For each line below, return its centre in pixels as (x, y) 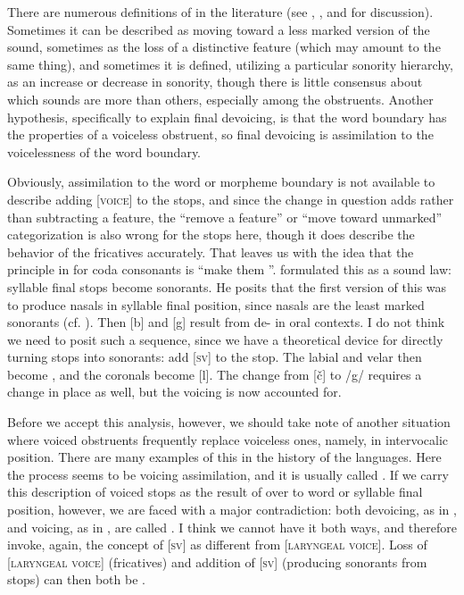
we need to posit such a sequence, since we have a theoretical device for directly (225, 339)
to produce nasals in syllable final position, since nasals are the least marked (216, 304)
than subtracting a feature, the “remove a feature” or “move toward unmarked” (225, 217)
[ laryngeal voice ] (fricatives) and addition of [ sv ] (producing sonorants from (217, 561)
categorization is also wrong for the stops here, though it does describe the (211, 235)
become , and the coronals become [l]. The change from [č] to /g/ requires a (215, 374)
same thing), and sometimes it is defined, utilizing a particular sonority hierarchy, (230, 64)
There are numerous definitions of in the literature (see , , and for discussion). (220, 12)
